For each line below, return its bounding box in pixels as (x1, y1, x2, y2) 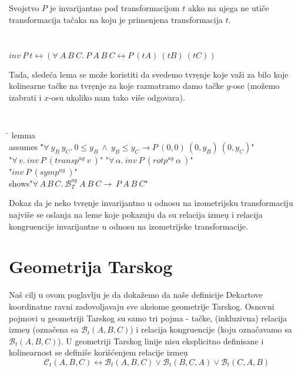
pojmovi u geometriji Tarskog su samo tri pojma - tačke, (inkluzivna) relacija (9, 311, 287, 324)
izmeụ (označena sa (9, 323, 79, 336)
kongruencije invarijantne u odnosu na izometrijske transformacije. (9, 220, 248, 232)
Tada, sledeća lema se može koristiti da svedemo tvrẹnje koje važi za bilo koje (9, 68, 289, 80)
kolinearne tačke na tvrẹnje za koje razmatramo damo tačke (9, 79, 224, 92)
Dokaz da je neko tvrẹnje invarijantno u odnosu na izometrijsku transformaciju (9, 197, 293, 209)
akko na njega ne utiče (187, 2, 269, 14)
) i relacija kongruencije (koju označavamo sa (130, 323, 292, 336)
